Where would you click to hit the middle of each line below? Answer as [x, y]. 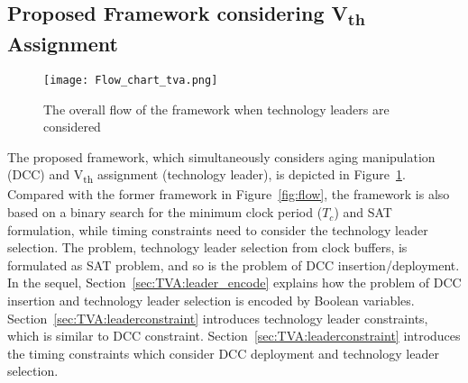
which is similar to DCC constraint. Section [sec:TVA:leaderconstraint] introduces [234, 336]
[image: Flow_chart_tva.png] [131, 80]
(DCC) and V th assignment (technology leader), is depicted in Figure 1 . [206, 176]
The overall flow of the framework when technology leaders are [216, 109]
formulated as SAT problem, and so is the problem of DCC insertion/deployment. [234, 264]
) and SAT [363, 212]
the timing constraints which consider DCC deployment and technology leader [223, 353]
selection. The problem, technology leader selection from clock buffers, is [207, 247]
